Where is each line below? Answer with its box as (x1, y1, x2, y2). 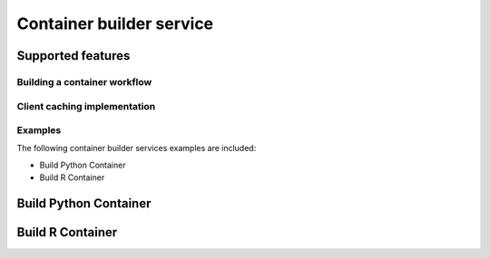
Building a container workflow (16, 75, 152, 88)
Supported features (16, 48, 131, 63)
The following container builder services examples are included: (16, 143, 257, 154)
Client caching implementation (16, 100, 156, 112)
